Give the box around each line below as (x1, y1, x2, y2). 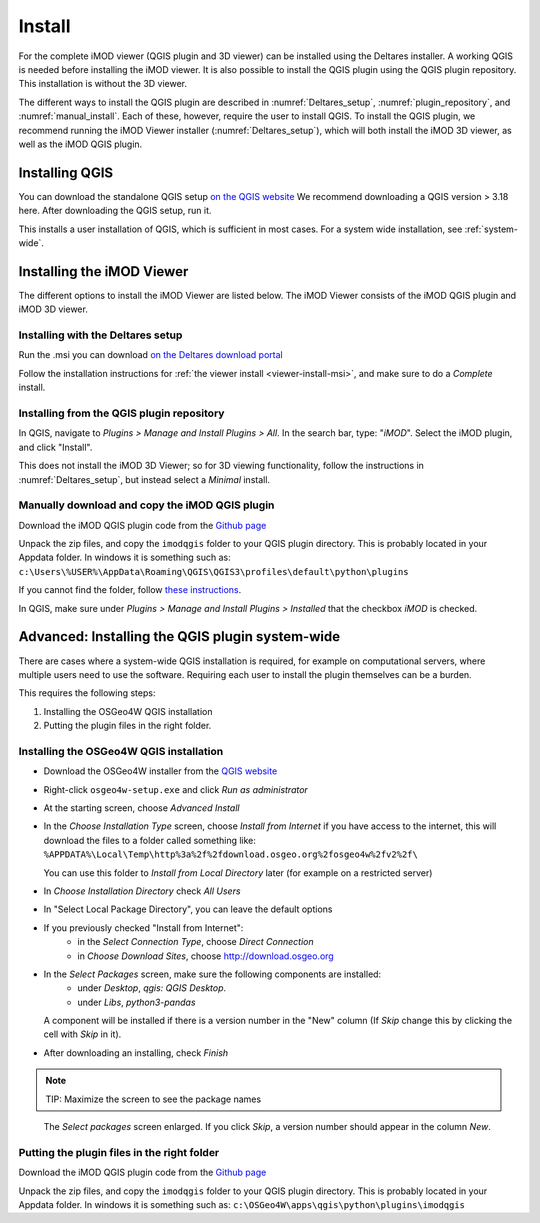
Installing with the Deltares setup (18, 328, 183, 342)
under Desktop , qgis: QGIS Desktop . (77, 982, 227, 994)
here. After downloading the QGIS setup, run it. (18, 205, 212, 217)
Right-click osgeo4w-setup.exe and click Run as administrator (43, 783, 309, 795)
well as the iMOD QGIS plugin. (18, 138, 143, 150)
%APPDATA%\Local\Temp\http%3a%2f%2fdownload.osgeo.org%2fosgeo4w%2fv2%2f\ (43, 849, 419, 860)
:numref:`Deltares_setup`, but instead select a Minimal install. (18, 473, 270, 485)
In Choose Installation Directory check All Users (43, 885, 241, 897)
